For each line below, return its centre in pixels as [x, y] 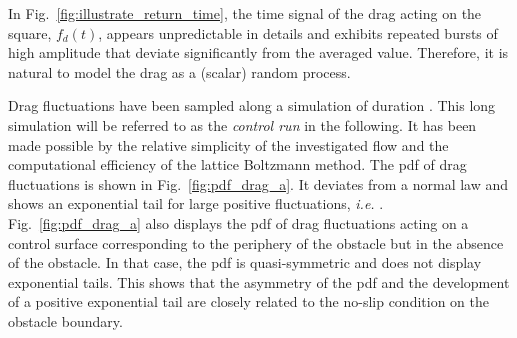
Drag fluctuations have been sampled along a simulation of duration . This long [252, 105]
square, [30, 32]
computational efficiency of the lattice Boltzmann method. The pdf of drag [237, 164]
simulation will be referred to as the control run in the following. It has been [242, 124]
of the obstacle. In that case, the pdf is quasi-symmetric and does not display [245, 262]
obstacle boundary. [65, 320]
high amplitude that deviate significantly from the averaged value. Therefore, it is [258, 52]
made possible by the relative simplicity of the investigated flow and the [228, 144]
